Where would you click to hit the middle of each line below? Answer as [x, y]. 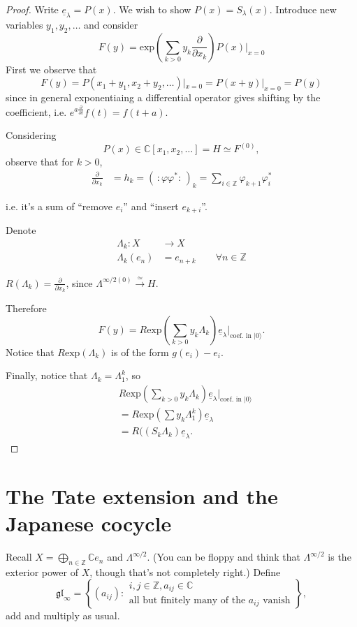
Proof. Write [32, 9]
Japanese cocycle [89, 523]
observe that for [39, 162]
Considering [31, 135]
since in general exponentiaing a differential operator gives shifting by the [163, 97]
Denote [21, 230]
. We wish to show [152, 9]
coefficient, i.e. [36, 111]
